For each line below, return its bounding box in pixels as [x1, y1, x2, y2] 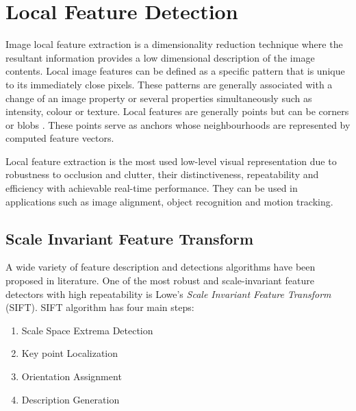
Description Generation [21, 392, 120, 406]
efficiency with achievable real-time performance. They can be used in [5, 181, 298, 195]
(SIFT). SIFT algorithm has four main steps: [5, 300, 194, 314]
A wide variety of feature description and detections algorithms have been [5, 260, 316, 274]
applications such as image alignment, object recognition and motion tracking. [5, 194, 333, 208]
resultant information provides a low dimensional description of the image [5, 50, 315, 64]
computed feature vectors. [5, 131, 114, 145]
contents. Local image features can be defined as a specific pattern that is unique [5, 64, 345, 78]
